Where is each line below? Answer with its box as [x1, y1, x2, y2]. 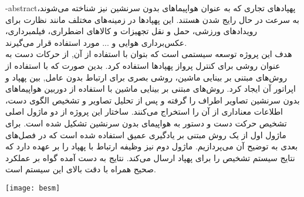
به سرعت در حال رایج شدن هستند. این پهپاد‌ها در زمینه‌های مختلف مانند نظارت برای [5, 13, 299, 25]
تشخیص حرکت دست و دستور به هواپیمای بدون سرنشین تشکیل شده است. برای [5, 116, 287, 129]
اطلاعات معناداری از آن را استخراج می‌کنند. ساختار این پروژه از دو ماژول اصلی [5, 105, 283, 118]
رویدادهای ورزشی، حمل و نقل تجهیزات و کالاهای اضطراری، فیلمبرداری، [5, 25, 258, 37]
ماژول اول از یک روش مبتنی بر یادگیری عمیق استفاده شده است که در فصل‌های [5, 128, 286, 141]
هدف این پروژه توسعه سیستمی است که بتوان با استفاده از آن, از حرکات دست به [5, 48, 292, 60]
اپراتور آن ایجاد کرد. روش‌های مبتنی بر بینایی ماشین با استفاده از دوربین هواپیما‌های [5, 82, 296, 95]
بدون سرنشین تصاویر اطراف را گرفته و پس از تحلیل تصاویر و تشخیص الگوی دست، [5, 94, 300, 106]
